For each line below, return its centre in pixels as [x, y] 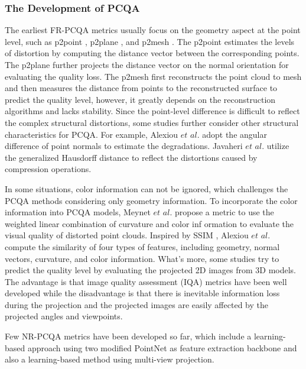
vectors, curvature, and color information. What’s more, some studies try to [142, 258]
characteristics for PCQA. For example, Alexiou [92, 134]
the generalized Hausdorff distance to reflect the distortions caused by [131, 157]
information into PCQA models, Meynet [78, 212]
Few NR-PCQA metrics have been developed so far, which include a [128, 336]
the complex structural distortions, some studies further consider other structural [152, 122]
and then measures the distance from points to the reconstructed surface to [141, 88]
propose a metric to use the [224, 212]
